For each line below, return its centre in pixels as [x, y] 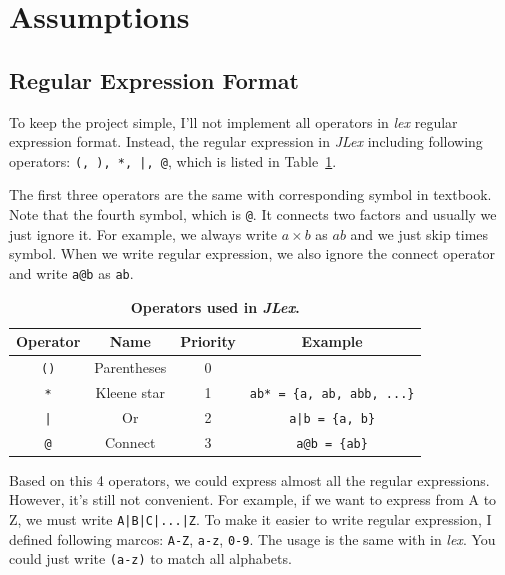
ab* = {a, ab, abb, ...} [332, 393]
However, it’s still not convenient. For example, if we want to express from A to [253, 499]
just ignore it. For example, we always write [143, 233]
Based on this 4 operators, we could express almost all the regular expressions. [249, 479]
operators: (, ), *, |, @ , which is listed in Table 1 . [173, 160]
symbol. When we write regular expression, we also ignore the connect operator [252, 253]
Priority [208, 341]
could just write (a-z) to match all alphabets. [150, 558]
